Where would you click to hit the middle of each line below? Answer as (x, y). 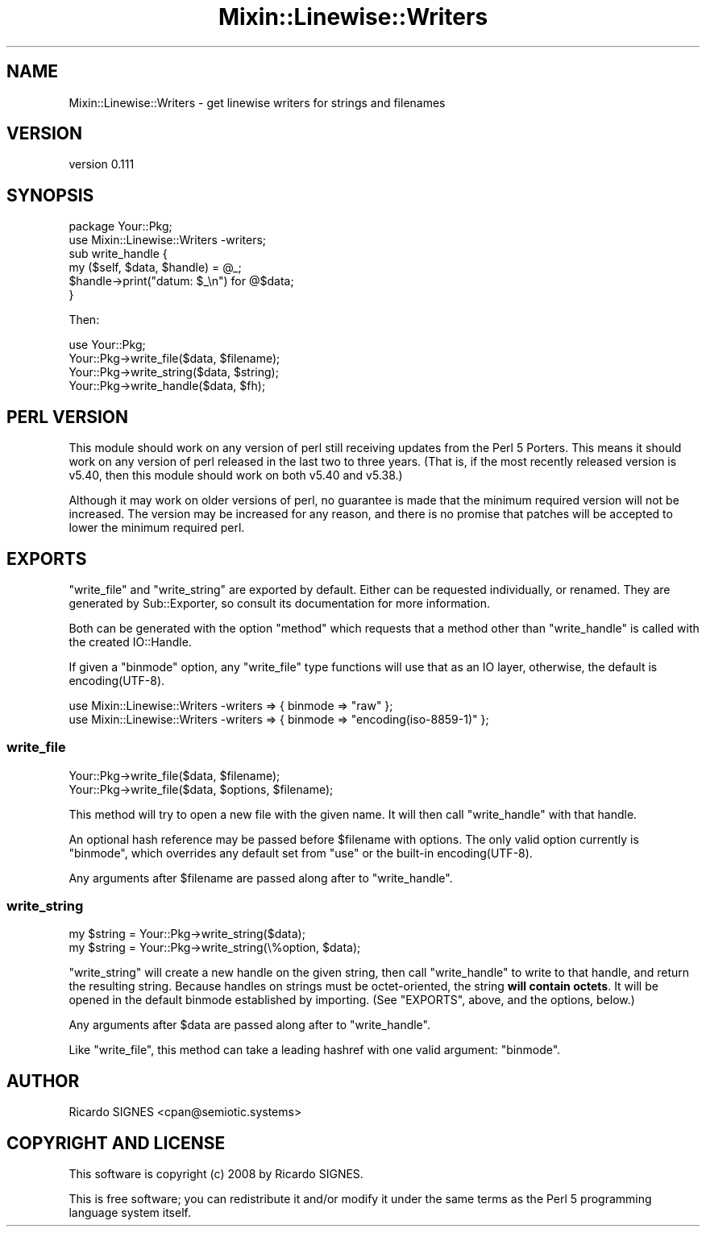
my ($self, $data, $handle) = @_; (155, 268)
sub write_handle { (118, 254)
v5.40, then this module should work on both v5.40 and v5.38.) (236, 475)
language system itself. (130, 1213)
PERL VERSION (68, 417)
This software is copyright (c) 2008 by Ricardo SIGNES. (216, 1174)
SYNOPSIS (50, 195)
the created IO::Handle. (130, 641)
